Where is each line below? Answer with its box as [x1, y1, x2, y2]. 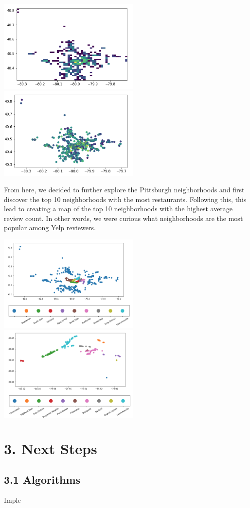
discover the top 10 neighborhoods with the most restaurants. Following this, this [4, 194, 247, 204]
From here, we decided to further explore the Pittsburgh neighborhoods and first [4, 184, 245, 194]
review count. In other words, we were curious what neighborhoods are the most [4, 213, 243, 223]
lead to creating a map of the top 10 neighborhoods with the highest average [4, 203, 233, 214]
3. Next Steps [4, 439, 97, 458]
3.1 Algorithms [4, 472, 81, 487]
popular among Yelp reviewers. [4, 222, 96, 233]
